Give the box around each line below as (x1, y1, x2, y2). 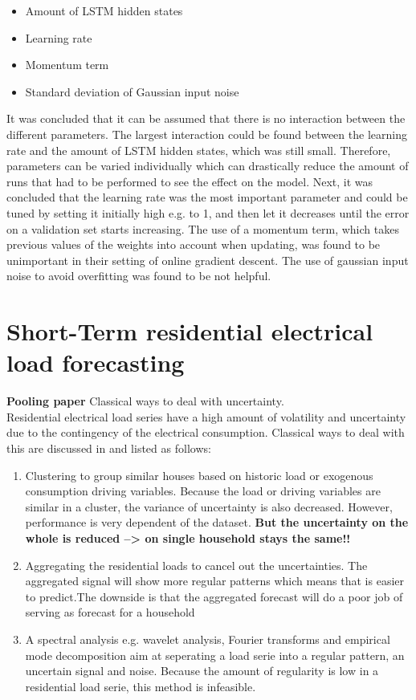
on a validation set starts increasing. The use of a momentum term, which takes (6, 220, 399, 237)
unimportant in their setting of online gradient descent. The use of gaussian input (6, 251, 409, 268)
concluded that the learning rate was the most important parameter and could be (6, 189, 408, 206)
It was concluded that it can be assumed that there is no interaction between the (6, 110, 406, 127)
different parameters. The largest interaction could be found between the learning (6, 125, 407, 142)
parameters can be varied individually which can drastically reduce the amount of (6, 157, 409, 174)
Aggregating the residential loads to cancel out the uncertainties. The (25, 556, 368, 573)
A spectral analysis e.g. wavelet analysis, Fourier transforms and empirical (25, 630, 390, 647)
